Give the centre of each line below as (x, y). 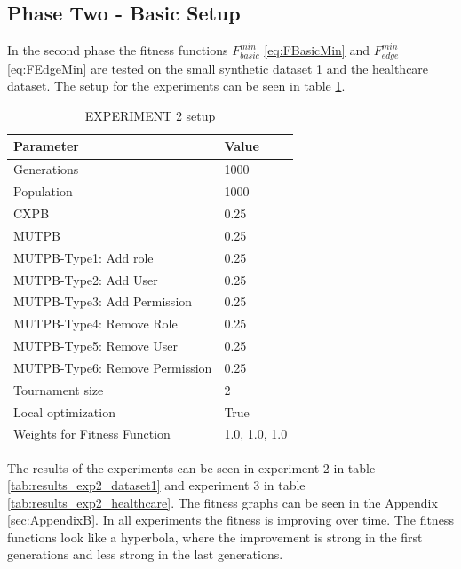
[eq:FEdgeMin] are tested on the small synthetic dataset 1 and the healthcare (218, 68)
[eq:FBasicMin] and (317, 50)
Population (43, 191)
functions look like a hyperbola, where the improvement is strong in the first (215, 537)
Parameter (46, 146)
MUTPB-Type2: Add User (86, 279)
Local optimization (64, 411)
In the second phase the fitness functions (118, 50)
